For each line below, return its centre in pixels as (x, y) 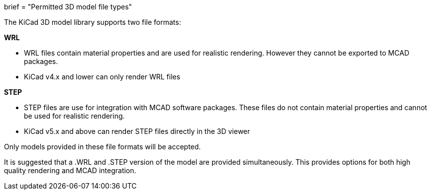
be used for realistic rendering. (74, 116)
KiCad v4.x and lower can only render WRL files (102, 77)
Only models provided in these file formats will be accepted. (103, 147)
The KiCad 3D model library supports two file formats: (93, 22)
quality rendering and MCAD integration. (70, 170)
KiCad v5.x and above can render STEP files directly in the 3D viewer (137, 131)
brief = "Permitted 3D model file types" (68, 7)
